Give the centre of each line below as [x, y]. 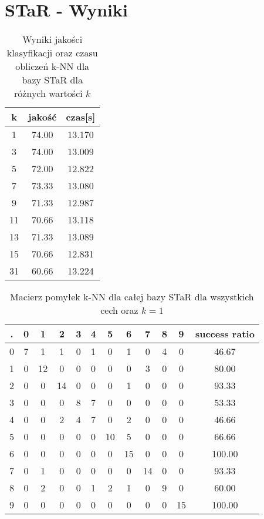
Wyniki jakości [53, 39]
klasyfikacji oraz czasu [52, 53]
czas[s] [81, 117]
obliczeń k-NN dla [53, 66]
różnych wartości [48, 93]
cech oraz [119, 310]
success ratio [225, 334]
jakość [43, 117]
